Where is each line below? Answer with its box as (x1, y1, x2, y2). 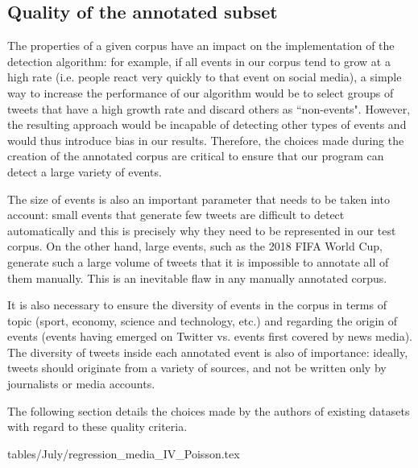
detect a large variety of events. (7, 163, 162, 180)
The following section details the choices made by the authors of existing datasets (7, 402, 410, 419)
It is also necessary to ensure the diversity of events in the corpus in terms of (7, 296, 387, 313)
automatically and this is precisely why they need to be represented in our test (7, 222, 396, 238)
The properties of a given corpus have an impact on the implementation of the (7, 37, 395, 54)
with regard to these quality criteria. (7, 418, 188, 435)
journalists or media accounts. (7, 375, 155, 392)
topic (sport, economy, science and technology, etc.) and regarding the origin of (7, 312, 398, 329)
